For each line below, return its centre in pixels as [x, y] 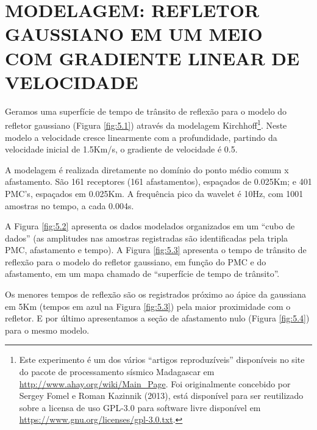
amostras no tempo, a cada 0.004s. [69, 205]
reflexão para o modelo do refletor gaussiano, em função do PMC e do [136, 261]
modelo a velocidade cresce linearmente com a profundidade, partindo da [141, 137]
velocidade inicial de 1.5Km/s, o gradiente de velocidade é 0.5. [121, 149]
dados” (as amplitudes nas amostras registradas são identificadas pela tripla [147, 238]
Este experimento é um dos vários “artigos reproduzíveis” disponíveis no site [162, 360]
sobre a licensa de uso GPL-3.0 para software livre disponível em [140, 407]
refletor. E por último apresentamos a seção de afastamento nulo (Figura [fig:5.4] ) [157, 318]
